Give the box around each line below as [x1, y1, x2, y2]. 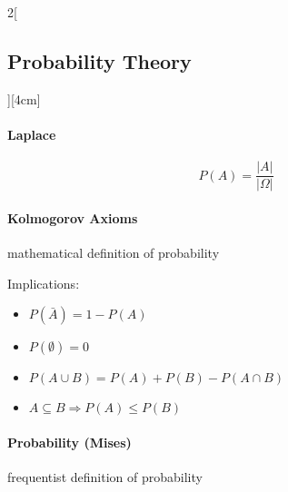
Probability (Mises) [7, 432, 132, 451]
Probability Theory [7, 46, 192, 74]
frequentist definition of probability [7, 467, 203, 487]
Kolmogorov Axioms [7, 208, 138, 227]
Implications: [7, 273, 80, 292]
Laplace [7, 124, 56, 143]
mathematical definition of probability [7, 243, 220, 262]
